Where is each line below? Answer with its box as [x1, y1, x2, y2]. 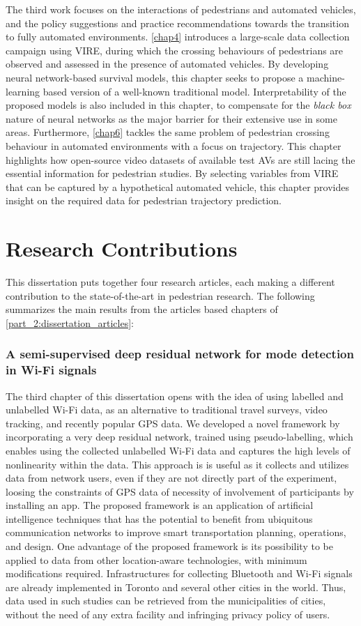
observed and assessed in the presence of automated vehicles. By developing [6, 56, 329, 71]
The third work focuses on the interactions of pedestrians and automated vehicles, [6, 2, 356, 16]
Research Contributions [6, 234, 238, 263]
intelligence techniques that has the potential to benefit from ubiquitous [6, 511, 313, 526]
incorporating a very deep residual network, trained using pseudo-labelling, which [6, 429, 353, 444]
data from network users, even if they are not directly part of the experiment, [6, 471, 337, 485]
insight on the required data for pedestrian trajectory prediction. [6, 193, 282, 208]
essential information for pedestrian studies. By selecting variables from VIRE [6, 166, 339, 181]
